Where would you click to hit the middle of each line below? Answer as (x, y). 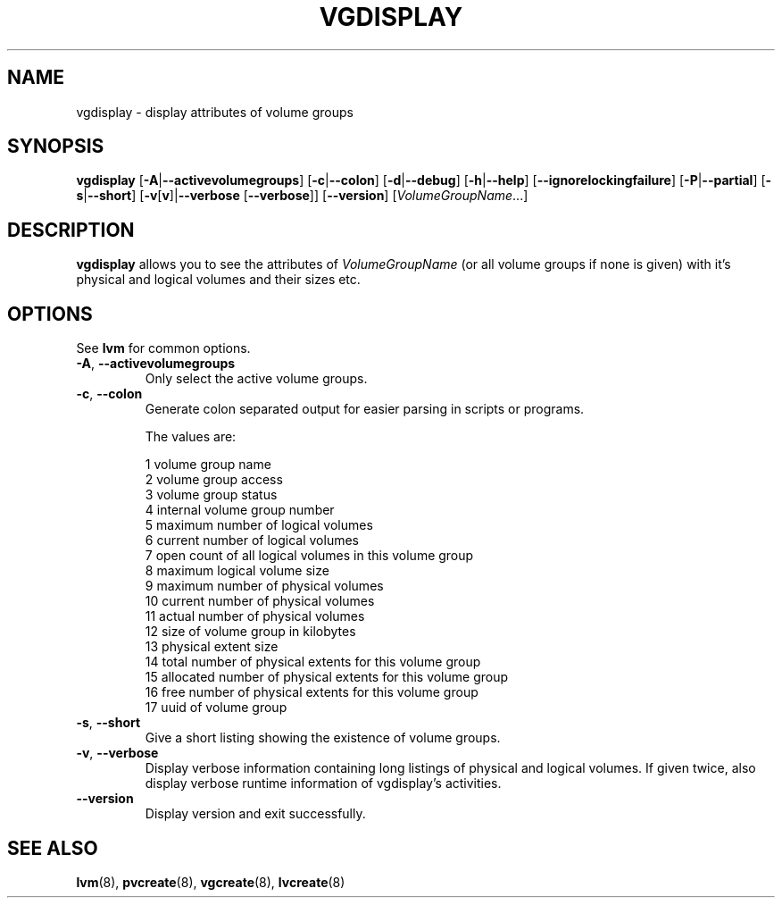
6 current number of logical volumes (252, 540)
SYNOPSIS (56, 147)
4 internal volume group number (240, 510)
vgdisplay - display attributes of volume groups (215, 112)
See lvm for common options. (163, 348)
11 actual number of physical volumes (255, 616)
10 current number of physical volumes (260, 601)
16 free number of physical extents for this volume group (312, 692)
